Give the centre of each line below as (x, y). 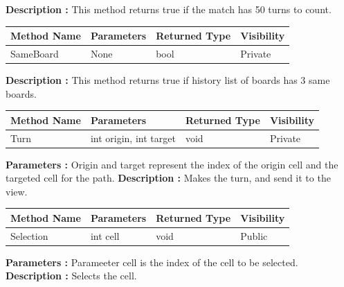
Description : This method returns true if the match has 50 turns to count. (169, 9)
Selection (29, 235)
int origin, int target (133, 138)
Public (254, 235)
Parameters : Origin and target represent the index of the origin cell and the (172, 164)
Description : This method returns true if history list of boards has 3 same (168, 80)
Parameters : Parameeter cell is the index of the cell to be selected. (152, 262)
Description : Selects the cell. (71, 276)
